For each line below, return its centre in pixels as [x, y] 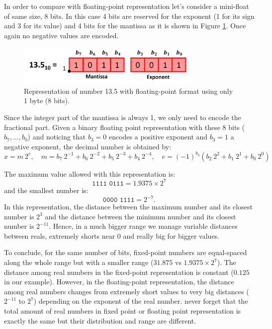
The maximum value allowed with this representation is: [90, 173]
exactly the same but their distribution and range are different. [100, 320]
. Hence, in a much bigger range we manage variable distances [143, 226]
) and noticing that [57, 137]
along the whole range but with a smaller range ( [79, 262]
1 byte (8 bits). [47, 100]
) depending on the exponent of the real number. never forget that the [141, 301]
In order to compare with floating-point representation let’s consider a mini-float [127, 6]
